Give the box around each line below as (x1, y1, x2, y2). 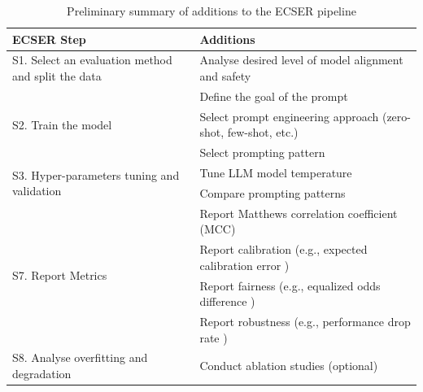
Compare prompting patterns (199, 184, 346, 201)
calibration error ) (199, 256, 290, 273)
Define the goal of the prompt (199, 87, 348, 104)
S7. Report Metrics (12, 267, 107, 284)
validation (12, 182, 62, 199)
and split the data (12, 68, 102, 85)
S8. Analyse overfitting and (12, 349, 148, 366)
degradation (12, 365, 72, 382)
